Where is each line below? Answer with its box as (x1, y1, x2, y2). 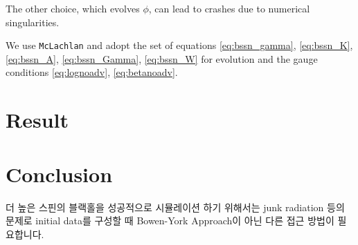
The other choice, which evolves (6, 1, 140, 15)
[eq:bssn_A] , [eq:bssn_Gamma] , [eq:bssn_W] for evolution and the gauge (6, 51, 318, 66)
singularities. (6, 14, 60, 29)
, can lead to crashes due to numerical (148, 1, 310, 15)
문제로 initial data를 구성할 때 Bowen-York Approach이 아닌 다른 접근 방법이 (6, 213, 334, 228)
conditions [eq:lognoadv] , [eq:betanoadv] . (6, 65, 178, 79)
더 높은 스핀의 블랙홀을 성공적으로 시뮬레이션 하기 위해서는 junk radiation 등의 (6, 199, 345, 214)
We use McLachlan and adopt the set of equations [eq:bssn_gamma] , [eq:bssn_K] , (6, 38, 353, 52)
